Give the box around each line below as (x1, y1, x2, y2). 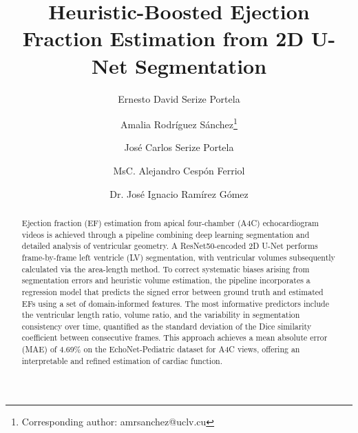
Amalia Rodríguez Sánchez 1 (120, 115, 238, 131)
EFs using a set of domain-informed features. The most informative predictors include (21, 297, 329, 309)
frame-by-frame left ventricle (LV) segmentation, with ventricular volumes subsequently (21, 251, 335, 263)
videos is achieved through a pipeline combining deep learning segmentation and (21, 228, 310, 240)
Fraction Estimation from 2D (22, 24, 304, 52)
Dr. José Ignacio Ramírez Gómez (109, 186, 249, 201)
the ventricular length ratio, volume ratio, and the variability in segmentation (21, 309, 300, 321)
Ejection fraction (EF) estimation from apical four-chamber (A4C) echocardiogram (21, 216, 319, 228)
